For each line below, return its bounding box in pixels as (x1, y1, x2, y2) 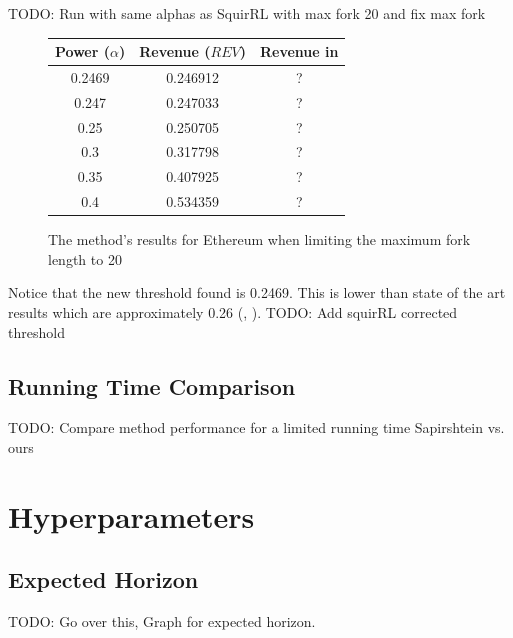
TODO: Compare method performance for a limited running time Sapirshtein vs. (8, 417, 505, 438)
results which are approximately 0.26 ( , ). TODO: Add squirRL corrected (8, 302, 458, 323)
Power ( (55, 41, 110, 62)
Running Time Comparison (8, 370, 296, 401)
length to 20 (48, 248, 122, 269)
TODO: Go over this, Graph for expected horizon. (8, 611, 316, 632)
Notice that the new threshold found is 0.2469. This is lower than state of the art (8, 282, 506, 303)
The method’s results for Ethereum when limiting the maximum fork (48, 229, 471, 250)
